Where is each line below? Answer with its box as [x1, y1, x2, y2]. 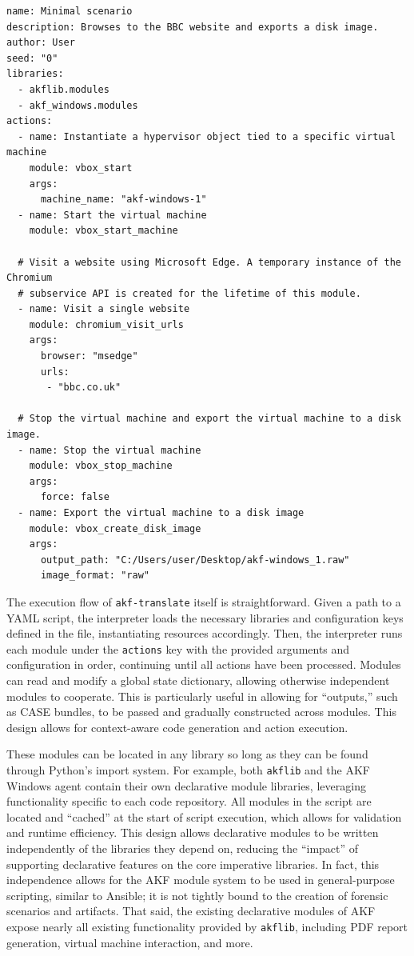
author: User [6, 37, 75, 49]
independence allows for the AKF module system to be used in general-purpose [6, 871, 395, 888]
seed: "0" [6, 52, 58, 64]
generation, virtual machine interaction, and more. [6, 934, 253, 950]
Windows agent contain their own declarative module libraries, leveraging [6, 777, 366, 794]
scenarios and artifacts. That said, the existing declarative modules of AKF [6, 902, 376, 919]
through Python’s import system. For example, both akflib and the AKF [6, 762, 370, 778]
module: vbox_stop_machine [29, 460, 173, 472]
